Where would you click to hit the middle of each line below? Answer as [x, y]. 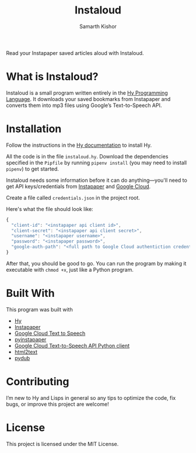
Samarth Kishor [98, 26]
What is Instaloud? [52, 77]
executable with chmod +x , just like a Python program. [70, 269]
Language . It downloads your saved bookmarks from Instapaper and [88, 99]
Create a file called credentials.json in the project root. [73, 198]
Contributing [38, 382]
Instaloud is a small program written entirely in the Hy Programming [87, 93]
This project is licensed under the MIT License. [62, 444]
